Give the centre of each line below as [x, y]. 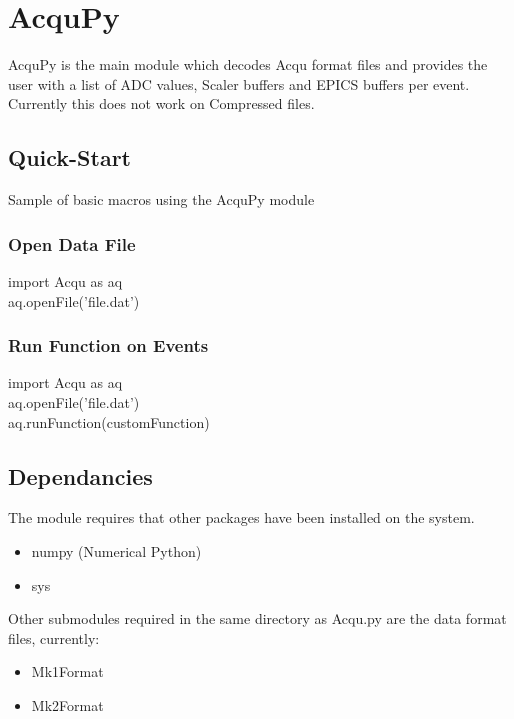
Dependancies [80, 475]
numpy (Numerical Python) [116, 550]
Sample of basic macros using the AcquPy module [161, 199]
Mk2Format [67, 704]
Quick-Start [69, 157]
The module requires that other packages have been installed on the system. [241, 517]
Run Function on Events [108, 345]
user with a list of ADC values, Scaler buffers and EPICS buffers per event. [239, 83]
